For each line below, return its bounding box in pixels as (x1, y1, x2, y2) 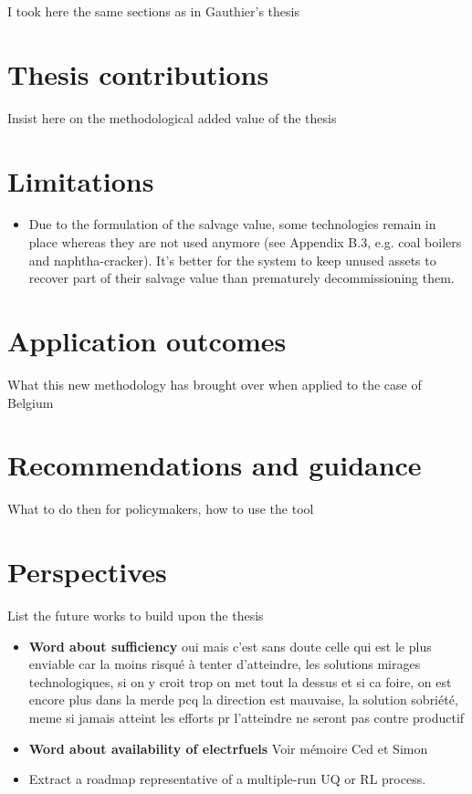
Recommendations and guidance (7, 446, 422, 484)
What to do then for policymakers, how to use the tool (7, 499, 314, 518)
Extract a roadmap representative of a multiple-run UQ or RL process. (28, 769, 426, 789)
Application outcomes (7, 322, 287, 359)
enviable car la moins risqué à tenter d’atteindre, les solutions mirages (28, 654, 421, 674)
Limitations (7, 162, 154, 199)
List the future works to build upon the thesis (7, 605, 264, 624)
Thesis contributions (7, 55, 269, 92)
